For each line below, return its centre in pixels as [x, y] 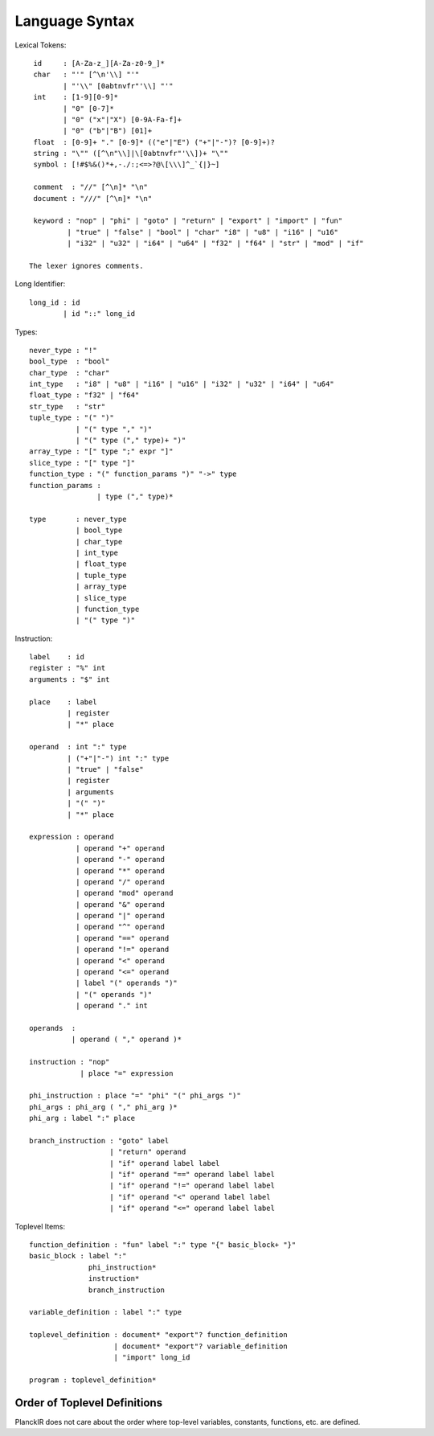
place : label [63, 702]
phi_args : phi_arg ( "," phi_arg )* [104, 1107]
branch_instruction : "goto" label [99, 1141]
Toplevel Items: [40, 1226]
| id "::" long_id [99, 314]
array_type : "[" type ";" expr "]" [101, 451]
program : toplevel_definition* [93, 1380]
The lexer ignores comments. [86, 266]
